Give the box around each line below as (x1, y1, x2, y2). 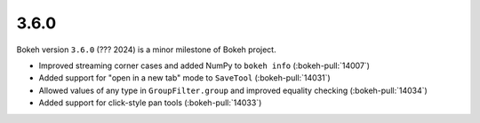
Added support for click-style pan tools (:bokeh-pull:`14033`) (38, 97, 262, 108)
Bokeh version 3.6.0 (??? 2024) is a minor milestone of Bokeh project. (16, 44, 276, 55)
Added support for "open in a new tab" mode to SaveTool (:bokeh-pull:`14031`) (38, 73, 331, 83)
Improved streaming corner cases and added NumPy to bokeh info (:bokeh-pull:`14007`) (38, 60, 371, 71)
